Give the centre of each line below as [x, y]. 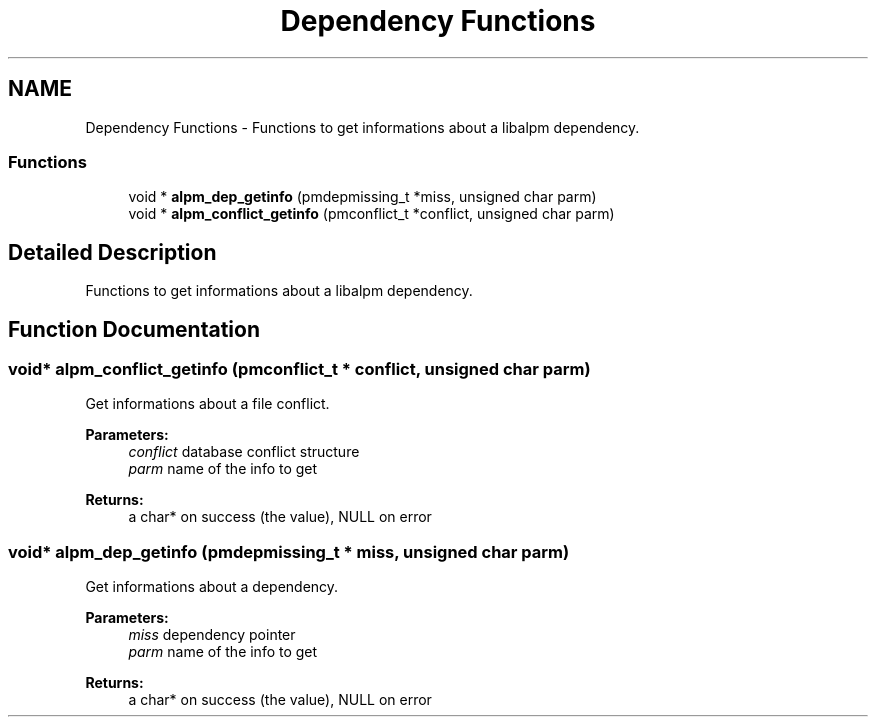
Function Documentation [134, 329]
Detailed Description [112, 252]
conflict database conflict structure [244, 452]
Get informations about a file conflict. [207, 404]
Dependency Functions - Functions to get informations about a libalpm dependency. [362, 127]
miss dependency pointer [212, 635]
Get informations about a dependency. [212, 587]
